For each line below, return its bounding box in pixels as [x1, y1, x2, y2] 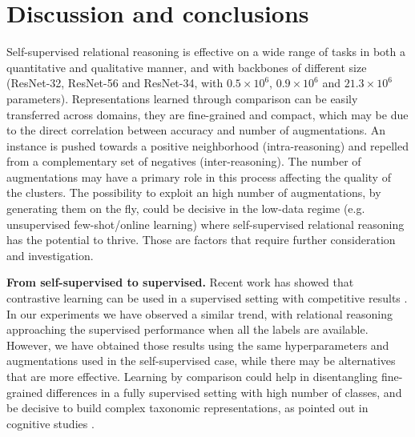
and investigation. [6, 247, 94, 263]
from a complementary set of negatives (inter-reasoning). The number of [6, 153, 361, 170]
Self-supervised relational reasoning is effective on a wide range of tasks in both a [6, 43, 405, 60]
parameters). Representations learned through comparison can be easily [6, 90, 358, 106]
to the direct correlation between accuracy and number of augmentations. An [6, 122, 386, 138]
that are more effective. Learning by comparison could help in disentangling [6, 368, 378, 384]
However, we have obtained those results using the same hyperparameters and [6, 336, 389, 353]
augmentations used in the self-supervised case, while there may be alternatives [6, 352, 396, 369]
